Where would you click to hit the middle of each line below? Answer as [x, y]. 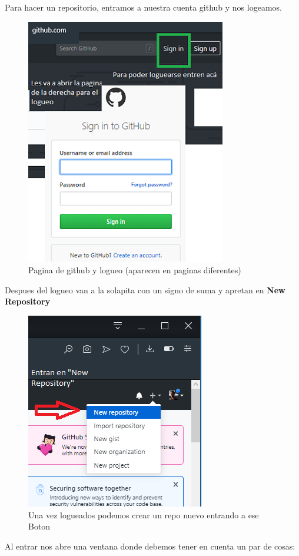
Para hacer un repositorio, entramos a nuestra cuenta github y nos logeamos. [143, 7]
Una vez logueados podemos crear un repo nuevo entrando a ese [144, 514]
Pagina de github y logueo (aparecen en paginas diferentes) [135, 270]
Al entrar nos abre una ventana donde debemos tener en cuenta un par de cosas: [150, 546]
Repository [28, 301]
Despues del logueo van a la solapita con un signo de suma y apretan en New [145, 289]
